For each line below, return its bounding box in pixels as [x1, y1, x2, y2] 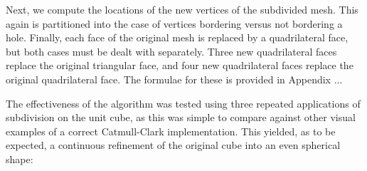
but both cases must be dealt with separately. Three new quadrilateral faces [6, 43, 337, 58]
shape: [6, 151, 33, 166]
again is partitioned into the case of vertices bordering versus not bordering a [6, 16, 343, 31]
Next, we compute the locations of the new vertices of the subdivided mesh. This [6, 2, 358, 16]
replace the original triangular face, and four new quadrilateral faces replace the [6, 58, 353, 73]
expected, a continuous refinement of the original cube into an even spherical [6, 138, 341, 152]
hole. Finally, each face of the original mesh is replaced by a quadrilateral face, [6, 30, 349, 45]
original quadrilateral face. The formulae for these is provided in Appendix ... [6, 71, 343, 86]
